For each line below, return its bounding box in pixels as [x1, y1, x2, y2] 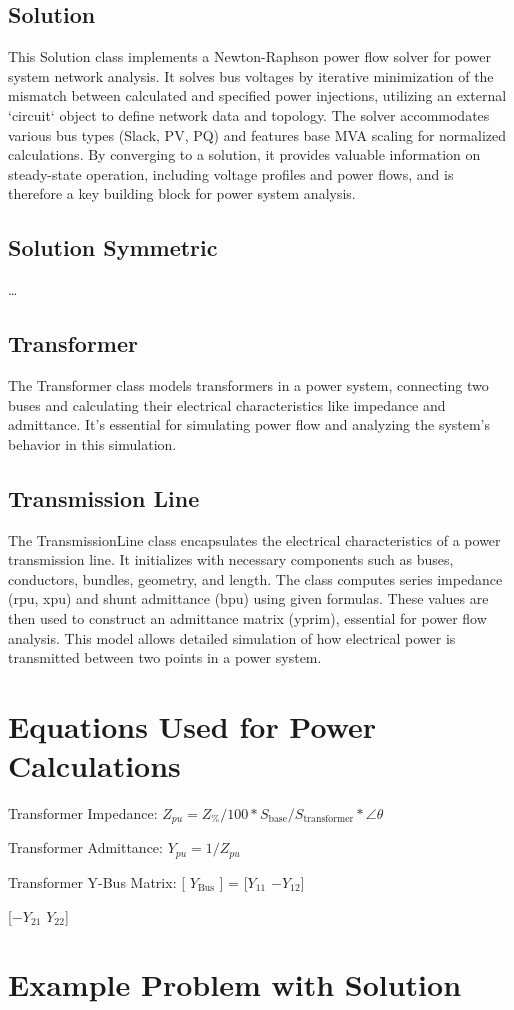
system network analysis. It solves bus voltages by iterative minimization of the [8, 65, 494, 86]
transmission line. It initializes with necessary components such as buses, [8, 549, 454, 570]
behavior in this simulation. [8, 433, 177, 454]
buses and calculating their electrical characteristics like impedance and [8, 394, 446, 415]
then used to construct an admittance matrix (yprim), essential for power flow [8, 607, 487, 628]
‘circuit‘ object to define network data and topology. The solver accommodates [8, 104, 490, 125]
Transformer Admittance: [8, 837, 163, 858]
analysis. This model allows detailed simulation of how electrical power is [8, 627, 456, 648]
